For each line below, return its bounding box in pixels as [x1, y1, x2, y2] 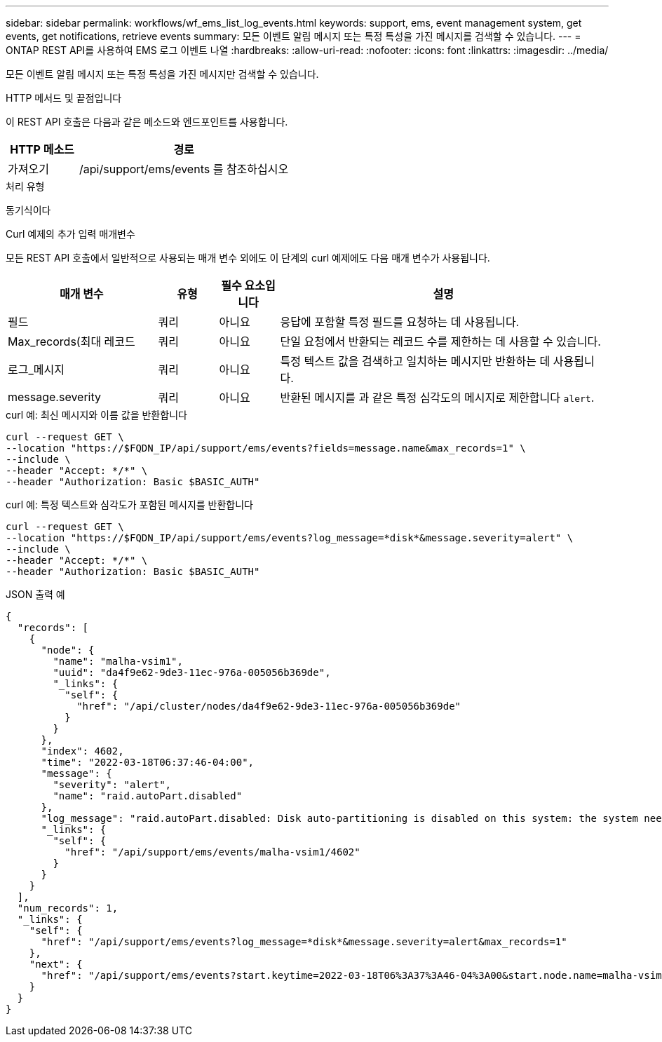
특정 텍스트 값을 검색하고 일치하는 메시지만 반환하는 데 [280, 354, 550, 368]
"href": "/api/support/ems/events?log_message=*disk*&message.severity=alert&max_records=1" [41, 936, 567, 947]
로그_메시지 [8, 363, 65, 377]
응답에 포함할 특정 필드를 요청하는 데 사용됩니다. [280, 315, 520, 329]
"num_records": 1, [17, 902, 119, 914]
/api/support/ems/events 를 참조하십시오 [79, 162, 289, 176]
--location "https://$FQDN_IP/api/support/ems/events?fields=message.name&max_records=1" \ [6, 442, 526, 454]
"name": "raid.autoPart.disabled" [53, 790, 243, 801]
